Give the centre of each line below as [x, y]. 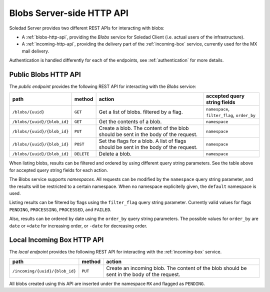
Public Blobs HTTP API [45, 74]
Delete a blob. [115, 154]
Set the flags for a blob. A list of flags [142, 141]
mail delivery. [35, 51]
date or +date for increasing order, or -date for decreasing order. [78, 225]
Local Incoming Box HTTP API [56, 240]
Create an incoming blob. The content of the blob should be [176, 268]
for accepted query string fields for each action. [59, 170]
